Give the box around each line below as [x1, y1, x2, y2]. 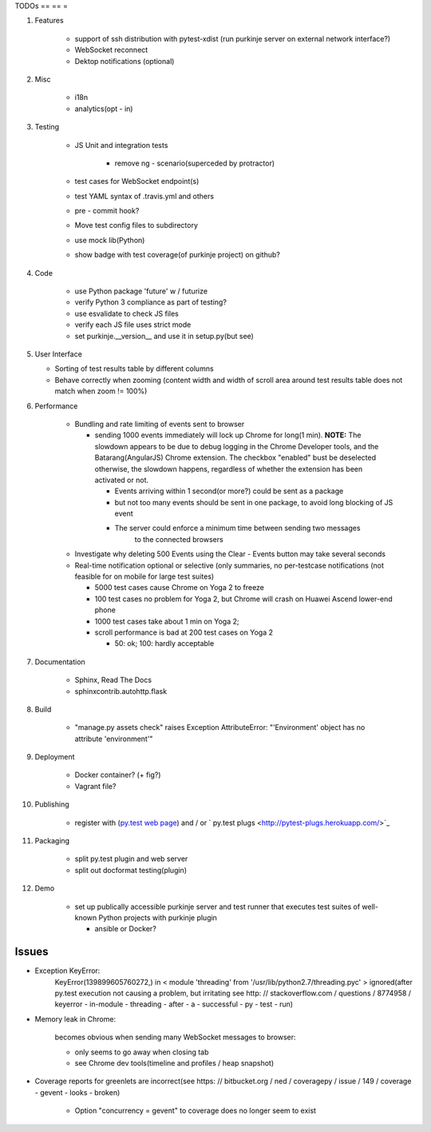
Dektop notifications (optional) [74, 56, 175, 66]
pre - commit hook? [74, 206, 140, 216]
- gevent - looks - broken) [34, 1087, 121, 1097]
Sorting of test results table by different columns [54, 364, 215, 373]
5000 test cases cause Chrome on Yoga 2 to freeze [94, 583, 265, 592]
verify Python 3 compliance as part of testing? [74, 297, 227, 307]
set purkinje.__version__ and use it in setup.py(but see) [74, 331, 255, 341]
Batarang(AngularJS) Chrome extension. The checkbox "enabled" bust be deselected [94, 452, 377, 463]
